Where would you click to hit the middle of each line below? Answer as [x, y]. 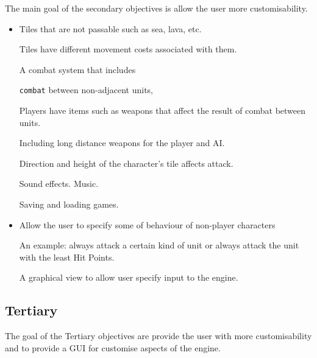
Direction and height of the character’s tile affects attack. [126, 163]
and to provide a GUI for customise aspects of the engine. [113, 347]
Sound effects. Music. [59, 184]
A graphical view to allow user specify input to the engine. [129, 277]
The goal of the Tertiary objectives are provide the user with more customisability [158, 336]
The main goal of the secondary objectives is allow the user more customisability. [156, 8]
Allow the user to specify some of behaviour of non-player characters [147, 224]
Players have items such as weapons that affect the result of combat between [162, 111]
